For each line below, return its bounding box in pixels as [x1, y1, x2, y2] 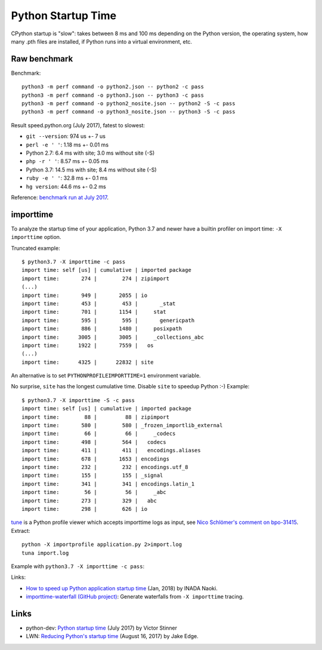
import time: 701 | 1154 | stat [21, 308, 166, 315]
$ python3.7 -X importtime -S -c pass [21, 397, 135, 403]
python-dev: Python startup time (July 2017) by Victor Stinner [26, 624, 178, 631]
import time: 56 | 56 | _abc [21, 489, 166, 496]
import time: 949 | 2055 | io [21, 292, 148, 299]
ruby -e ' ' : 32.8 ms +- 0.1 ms [26, 174, 108, 182]
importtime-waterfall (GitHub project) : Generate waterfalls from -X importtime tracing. [26, 593, 244, 600]
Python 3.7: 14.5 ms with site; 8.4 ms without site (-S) [26, 166, 157, 173]
